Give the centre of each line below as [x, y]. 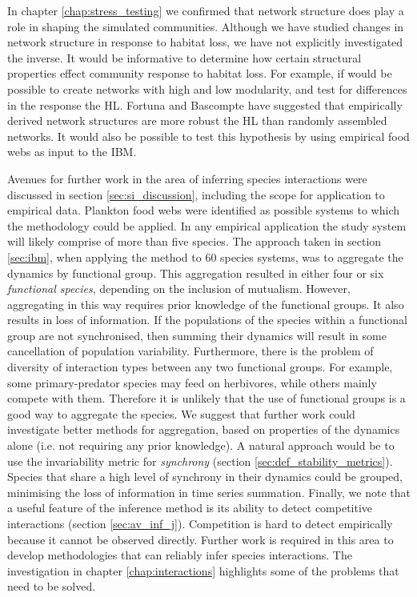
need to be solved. [52, 586]
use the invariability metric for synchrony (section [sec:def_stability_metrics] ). [200, 461]
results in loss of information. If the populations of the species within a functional [207, 320]
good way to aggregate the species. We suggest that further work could [181, 413]
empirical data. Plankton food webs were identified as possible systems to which [204, 210]
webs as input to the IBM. [72, 152]
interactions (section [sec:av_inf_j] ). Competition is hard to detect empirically [200, 523]
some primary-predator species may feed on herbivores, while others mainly [192, 382]
